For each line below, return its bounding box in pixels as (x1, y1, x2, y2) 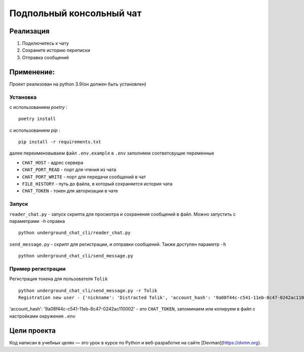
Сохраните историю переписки (22, 47, 91, 53)
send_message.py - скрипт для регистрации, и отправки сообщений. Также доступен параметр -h (9, 241, 226, 247)
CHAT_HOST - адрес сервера (22, 160, 84, 166)
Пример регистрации (9, 265, 66, 272)
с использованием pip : (9, 127, 60, 133)
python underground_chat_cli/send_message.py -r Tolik (18, 288, 158, 293)
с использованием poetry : (9, 104, 68, 110)
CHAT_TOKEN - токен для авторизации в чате (22, 188, 119, 194)
